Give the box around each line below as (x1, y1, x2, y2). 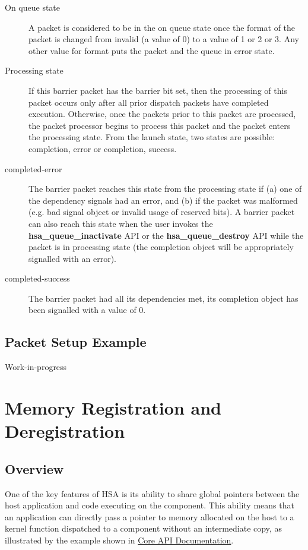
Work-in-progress (5, 361, 67, 373)
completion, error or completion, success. (28, 142, 177, 154)
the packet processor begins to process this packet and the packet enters (28, 119, 291, 131)
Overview (5, 459, 64, 478)
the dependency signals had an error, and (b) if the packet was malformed (28, 194, 298, 206)
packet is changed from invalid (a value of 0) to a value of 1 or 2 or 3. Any (28, 33, 299, 45)
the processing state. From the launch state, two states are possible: (28, 131, 275, 143)
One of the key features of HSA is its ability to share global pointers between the (5, 487, 300, 500)
